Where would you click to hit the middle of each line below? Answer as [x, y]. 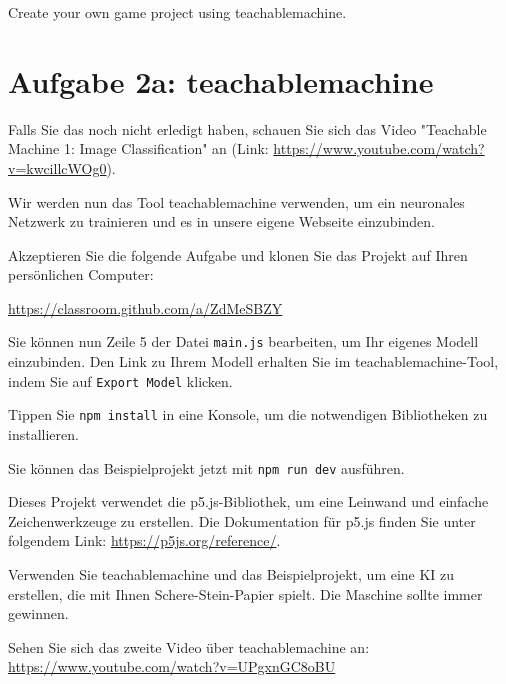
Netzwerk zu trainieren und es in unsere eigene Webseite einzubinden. [221, 221]
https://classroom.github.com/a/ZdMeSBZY [145, 307]
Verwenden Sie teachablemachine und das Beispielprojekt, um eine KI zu [231, 574]
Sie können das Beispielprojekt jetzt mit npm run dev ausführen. [206, 467]
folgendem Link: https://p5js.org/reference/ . [144, 540]
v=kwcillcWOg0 [57, 167]
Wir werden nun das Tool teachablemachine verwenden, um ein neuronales [236, 201]
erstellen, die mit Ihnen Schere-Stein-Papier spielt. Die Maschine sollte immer [245, 593]
